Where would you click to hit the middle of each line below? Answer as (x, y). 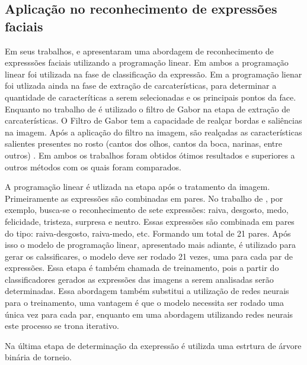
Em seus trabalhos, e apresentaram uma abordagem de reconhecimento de (139, 51)
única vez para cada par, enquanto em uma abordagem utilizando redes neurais (149, 314)
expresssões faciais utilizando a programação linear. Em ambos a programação (147, 62)
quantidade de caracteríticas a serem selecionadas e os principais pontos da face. (151, 97)
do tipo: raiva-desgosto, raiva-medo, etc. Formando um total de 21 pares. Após (148, 233)
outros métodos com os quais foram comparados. (93, 167)
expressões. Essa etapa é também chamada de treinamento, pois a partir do (142, 268)
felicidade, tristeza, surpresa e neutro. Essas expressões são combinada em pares (150, 221)
